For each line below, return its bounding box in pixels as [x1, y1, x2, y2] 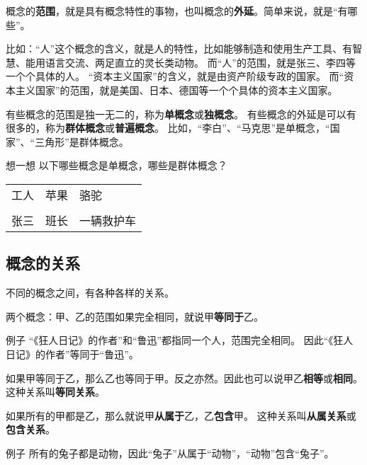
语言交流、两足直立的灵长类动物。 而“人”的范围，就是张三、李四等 [45, 54, 356, 69]
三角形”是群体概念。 [35, 134, 129, 149]
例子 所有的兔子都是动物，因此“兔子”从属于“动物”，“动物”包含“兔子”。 [6, 445, 334, 460]
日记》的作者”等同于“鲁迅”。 [6, 346, 139, 361]
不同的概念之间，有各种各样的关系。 [6, 285, 174, 300]
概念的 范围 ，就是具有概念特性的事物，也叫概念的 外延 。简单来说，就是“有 [6, 4, 348, 18]
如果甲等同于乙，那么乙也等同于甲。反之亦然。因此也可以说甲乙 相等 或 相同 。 [6, 370, 363, 385]
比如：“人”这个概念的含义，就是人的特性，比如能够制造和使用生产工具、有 [6, 41, 353, 56]
